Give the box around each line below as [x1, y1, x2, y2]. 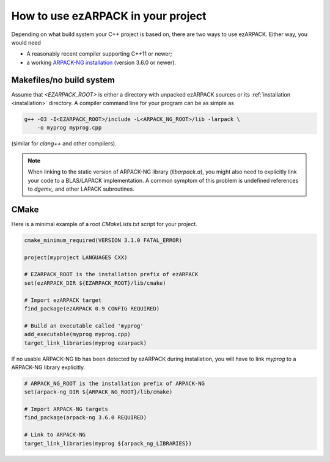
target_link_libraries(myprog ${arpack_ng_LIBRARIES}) [24, 440, 192, 447]
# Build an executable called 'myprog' [24, 322, 144, 329]
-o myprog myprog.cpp [37, 124, 102, 131]
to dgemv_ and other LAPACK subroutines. [28, 185, 134, 193]
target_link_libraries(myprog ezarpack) [24, 339, 147, 346]
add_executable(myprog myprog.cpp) [24, 331, 131, 338]
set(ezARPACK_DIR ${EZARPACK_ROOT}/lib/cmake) [24, 279, 166, 287]
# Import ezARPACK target [24, 296, 102, 304]
